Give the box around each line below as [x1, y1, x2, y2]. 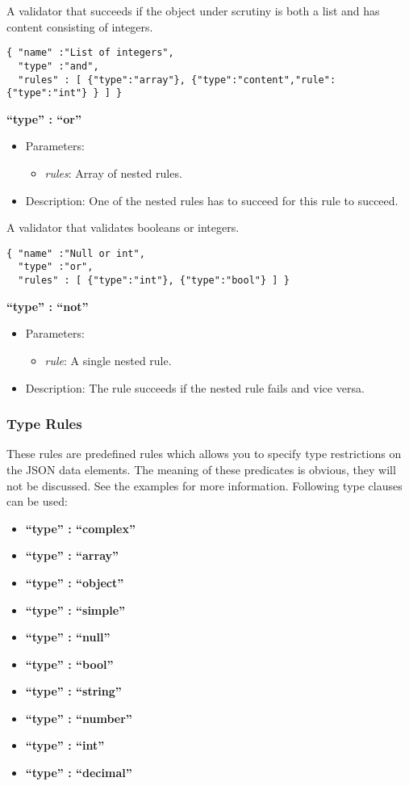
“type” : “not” [6, 297, 89, 314]
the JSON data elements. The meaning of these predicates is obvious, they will [6, 460, 396, 477]
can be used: [6, 493, 68, 510]
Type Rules [6, 414, 82, 434]
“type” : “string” [25, 683, 122, 700]
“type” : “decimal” [25, 764, 132, 781]
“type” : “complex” [25, 519, 136, 536]
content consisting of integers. [6, 18, 153, 35]
